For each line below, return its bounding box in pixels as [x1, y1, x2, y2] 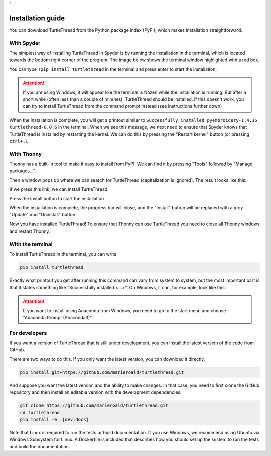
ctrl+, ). [9, 138, 29, 144]
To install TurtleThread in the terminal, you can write [9, 251, 117, 257]
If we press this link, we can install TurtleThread [9, 186, 108, 192]
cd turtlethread [20, 410, 60, 415]
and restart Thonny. [9, 228, 50, 234]
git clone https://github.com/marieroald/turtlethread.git [20, 403, 168, 408]
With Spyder [9, 39, 41, 46]
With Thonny [9, 150, 42, 157]
